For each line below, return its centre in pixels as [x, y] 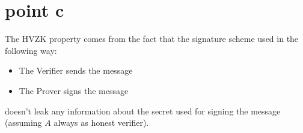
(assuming [23, 123]
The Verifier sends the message [76, 70]
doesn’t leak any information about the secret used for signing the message [143, 111]
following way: [31, 50]
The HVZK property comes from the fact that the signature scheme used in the [152, 39]
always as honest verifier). [101, 123]
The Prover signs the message [74, 90]
